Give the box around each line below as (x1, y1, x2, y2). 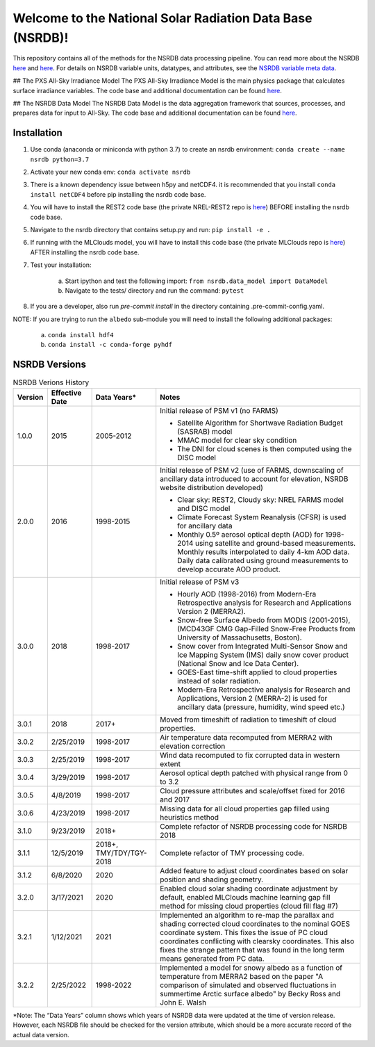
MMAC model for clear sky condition (177, 435, 297, 445)
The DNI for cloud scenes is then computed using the (177, 444, 352, 453)
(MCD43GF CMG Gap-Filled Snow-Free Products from (177, 624, 356, 633)
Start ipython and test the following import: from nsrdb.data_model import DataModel (65, 277, 328, 285)
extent (160, 758, 181, 768)
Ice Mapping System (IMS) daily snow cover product (177, 650, 349, 660)
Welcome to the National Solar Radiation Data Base (12, 10, 312, 26)
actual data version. (12, 1030, 69, 1039)
